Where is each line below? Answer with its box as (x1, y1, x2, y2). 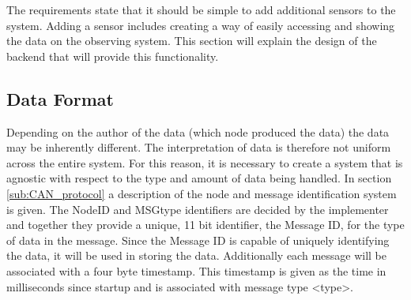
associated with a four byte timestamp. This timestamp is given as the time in (6, 262, 386, 279)
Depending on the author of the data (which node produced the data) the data (6, 123, 390, 140)
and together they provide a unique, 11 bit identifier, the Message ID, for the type (6, 216, 405, 233)
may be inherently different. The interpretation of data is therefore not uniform (6, 139, 391, 156)
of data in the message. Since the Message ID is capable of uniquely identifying (6, 231, 390, 248)
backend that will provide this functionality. (6, 47, 219, 64)
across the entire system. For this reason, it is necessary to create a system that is (6, 154, 403, 171)
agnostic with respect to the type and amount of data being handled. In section (6, 170, 392, 186)
